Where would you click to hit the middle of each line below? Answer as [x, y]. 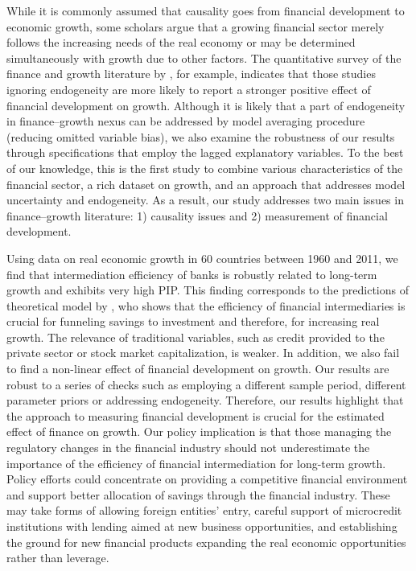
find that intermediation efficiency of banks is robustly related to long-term [192, 274]
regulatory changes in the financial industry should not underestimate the [188, 448]
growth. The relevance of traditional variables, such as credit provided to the [196, 337]
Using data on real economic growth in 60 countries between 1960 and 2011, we [202, 258]
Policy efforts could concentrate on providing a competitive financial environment [207, 479]
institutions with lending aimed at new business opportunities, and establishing [202, 526]
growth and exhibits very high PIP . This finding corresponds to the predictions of [208, 290]
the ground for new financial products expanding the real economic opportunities [206, 542]
